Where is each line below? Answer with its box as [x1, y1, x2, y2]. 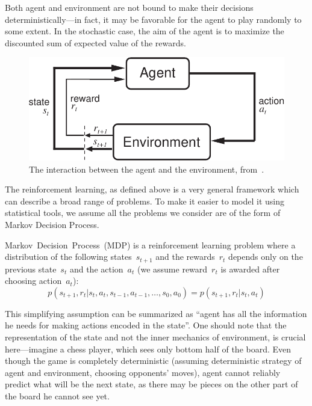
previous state [5, 262, 57, 275]
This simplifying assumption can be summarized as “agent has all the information [5, 307, 307, 319]
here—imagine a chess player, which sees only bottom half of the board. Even [5, 342, 292, 355]
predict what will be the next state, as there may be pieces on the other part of [5, 378, 298, 390]
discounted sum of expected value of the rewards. [5, 36, 186, 49]
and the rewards [155, 250, 215, 263]
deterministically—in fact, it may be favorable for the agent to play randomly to [5, 13, 302, 25]
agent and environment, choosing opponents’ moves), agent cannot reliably [5, 366, 281, 378]
